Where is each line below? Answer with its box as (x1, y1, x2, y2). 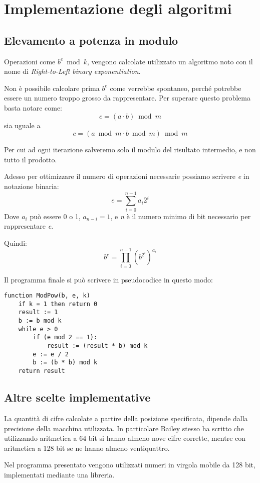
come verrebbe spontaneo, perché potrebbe (110, 82, 241, 93)
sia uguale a (4, 120, 41, 130)
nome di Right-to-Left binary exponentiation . (4, 66, 141, 76)
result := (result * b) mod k (47, 342, 148, 350)
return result (18, 367, 65, 375)
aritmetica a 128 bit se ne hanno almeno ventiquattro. (4, 442, 170, 453)
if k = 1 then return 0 (18, 300, 98, 308)
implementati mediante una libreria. (4, 469, 115, 479)
